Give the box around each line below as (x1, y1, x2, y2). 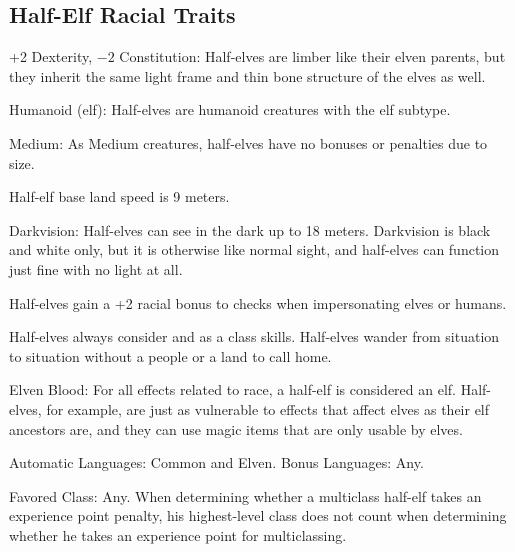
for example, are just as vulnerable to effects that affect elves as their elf (46, 398, 490, 419)
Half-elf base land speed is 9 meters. (9, 186, 230, 207)
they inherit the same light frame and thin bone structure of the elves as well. (9, 65, 486, 86)
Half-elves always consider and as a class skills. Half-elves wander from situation (9, 326, 500, 347)
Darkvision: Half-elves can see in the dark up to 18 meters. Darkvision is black (9, 219, 491, 240)
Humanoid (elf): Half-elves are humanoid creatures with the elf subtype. (9, 99, 451, 120)
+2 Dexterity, (9, 46, 93, 67)
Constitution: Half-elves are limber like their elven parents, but (119, 46, 506, 67)
